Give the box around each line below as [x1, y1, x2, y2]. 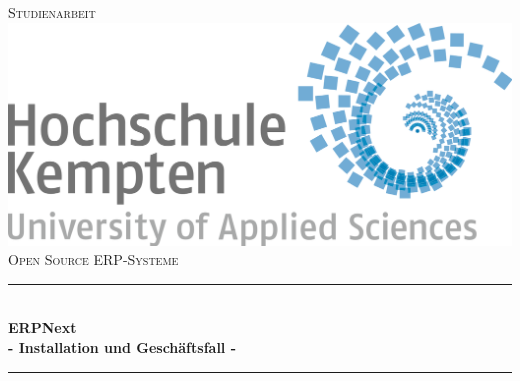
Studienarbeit [8, 2, 96, 22]
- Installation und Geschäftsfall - [8, 336, 237, 357]
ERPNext [8, 317, 77, 338]
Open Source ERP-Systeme [8, 249, 179, 270]
